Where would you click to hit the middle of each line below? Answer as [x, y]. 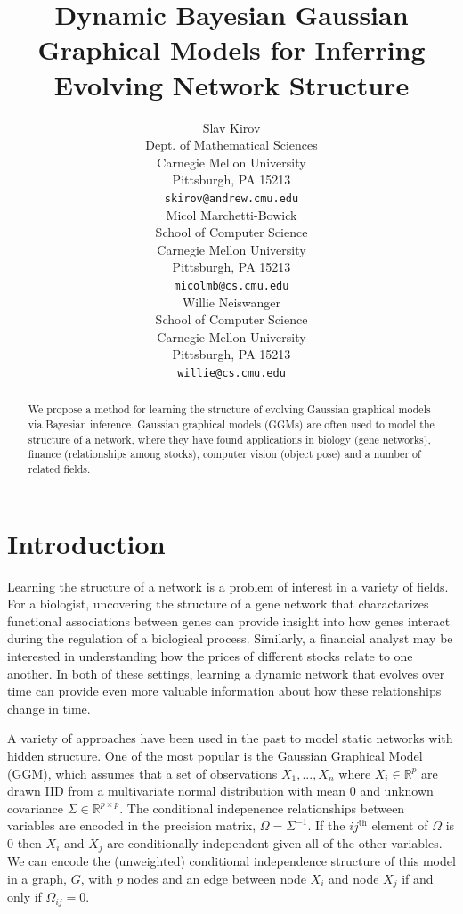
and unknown [397, 791]
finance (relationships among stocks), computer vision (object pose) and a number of [224, 454]
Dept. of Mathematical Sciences [231, 145]
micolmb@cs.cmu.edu [231, 286]
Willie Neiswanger [231, 302]
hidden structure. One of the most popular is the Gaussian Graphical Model [215, 755]
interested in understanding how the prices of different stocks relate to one [210, 655]
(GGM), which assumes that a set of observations [142, 773]
